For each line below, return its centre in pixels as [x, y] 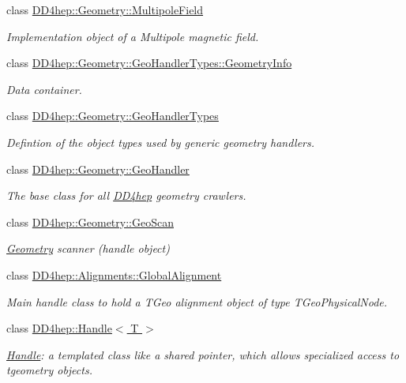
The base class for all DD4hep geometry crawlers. [126, 195]
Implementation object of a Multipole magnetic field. [133, 36]
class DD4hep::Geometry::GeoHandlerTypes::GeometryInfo [149, 63]
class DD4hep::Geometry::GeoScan [90, 222]
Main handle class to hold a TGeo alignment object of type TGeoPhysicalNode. [197, 301]
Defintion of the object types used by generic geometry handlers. [161, 142]
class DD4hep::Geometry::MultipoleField [105, 9]
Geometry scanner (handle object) [88, 248]
